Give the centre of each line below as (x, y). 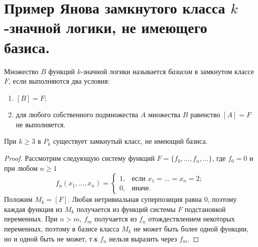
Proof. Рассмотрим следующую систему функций (79, 158)
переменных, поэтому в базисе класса (62, 229)
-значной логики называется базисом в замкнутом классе (167, 71)
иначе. (141, 188)
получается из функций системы (126, 209)
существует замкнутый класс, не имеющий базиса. (130, 141)
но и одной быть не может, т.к (51, 238)
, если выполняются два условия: (59, 81)
